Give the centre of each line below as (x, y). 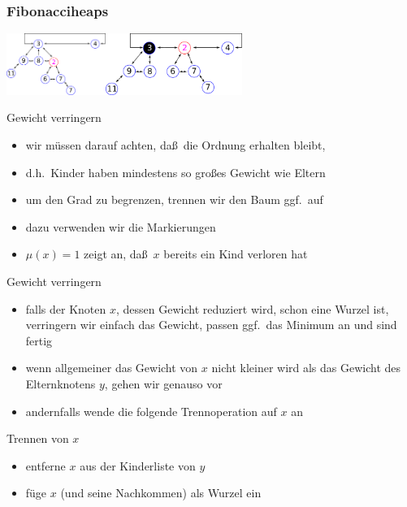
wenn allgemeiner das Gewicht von (112, 368)
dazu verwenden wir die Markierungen (121, 226)
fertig (39, 340)
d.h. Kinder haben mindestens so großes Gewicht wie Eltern (175, 172)
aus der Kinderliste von (138, 465)
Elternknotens (61, 383)
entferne (45, 465)
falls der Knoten (66, 308)
